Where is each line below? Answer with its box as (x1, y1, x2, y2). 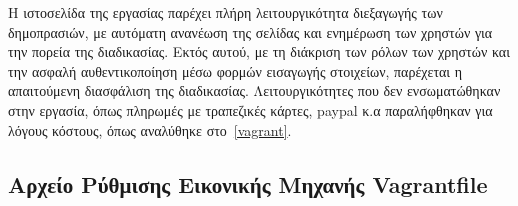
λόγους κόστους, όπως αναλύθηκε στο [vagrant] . (8, 119, 292, 140)
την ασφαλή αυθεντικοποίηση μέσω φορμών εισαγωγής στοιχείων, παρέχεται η (8, 60, 463, 81)
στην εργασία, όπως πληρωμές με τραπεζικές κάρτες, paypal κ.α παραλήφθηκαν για (8, 99, 493, 120)
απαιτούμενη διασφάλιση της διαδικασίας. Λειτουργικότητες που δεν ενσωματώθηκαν (8, 80, 501, 101)
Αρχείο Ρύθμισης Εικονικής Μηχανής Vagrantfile (8, 168, 488, 199)
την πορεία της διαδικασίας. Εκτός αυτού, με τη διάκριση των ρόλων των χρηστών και (8, 41, 510, 62)
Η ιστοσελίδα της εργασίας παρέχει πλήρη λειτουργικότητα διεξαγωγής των (8, 2, 443, 22)
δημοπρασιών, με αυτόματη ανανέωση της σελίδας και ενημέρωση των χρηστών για (8, 21, 493, 42)
